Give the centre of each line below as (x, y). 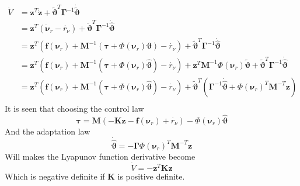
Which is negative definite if (55, 176)
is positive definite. (151, 176)
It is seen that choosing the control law (74, 108)
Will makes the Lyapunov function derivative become (100, 156)
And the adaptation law (48, 131)
